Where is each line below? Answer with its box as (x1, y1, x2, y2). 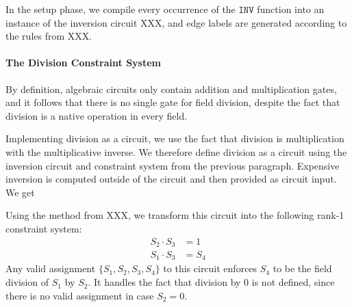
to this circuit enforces (163, 261, 257, 276)
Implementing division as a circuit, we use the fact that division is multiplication (5, 131, 344, 146)
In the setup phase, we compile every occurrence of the (5, 2, 236, 16)
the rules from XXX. (5, 29, 92, 43)
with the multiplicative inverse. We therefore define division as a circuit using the (5, 144, 347, 159)
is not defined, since (251, 275, 335, 289)
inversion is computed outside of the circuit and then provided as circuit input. (5, 172, 337, 186)
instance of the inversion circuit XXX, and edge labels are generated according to (5, 15, 347, 29)
